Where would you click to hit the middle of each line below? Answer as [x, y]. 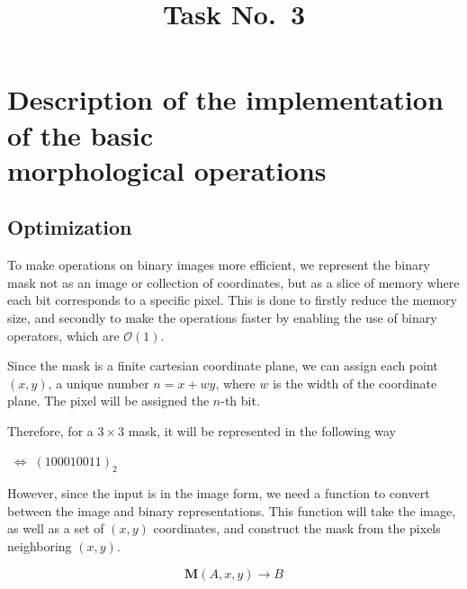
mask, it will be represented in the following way [262, 430]
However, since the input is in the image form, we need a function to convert [219, 493]
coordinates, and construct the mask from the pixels [297, 528]
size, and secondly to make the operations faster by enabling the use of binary [222, 317]
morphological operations [167, 170]
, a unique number [99, 383]
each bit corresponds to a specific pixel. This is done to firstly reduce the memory [232, 300]
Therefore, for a [50, 430]
